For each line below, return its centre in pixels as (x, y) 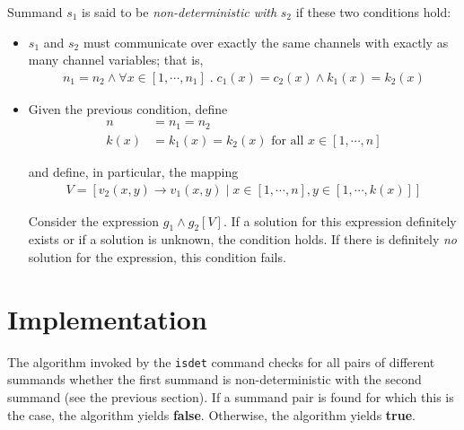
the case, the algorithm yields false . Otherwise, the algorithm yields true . (211, 414)
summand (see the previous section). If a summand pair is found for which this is (231, 396)
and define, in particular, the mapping (133, 171)
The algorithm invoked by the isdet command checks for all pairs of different (221, 361)
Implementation (107, 318)
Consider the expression (94, 220)
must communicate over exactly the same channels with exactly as (266, 42)
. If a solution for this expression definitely (340, 220)
